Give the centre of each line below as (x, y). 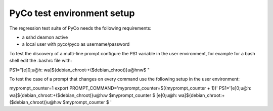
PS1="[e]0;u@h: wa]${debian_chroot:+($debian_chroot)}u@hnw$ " (80, 70)
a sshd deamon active (45, 37)
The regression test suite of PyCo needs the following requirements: (80, 28)
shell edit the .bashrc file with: (41, 61)
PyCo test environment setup (72, 13)
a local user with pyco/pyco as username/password (76, 44)
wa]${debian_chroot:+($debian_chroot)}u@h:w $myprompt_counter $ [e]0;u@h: (93, 95)
